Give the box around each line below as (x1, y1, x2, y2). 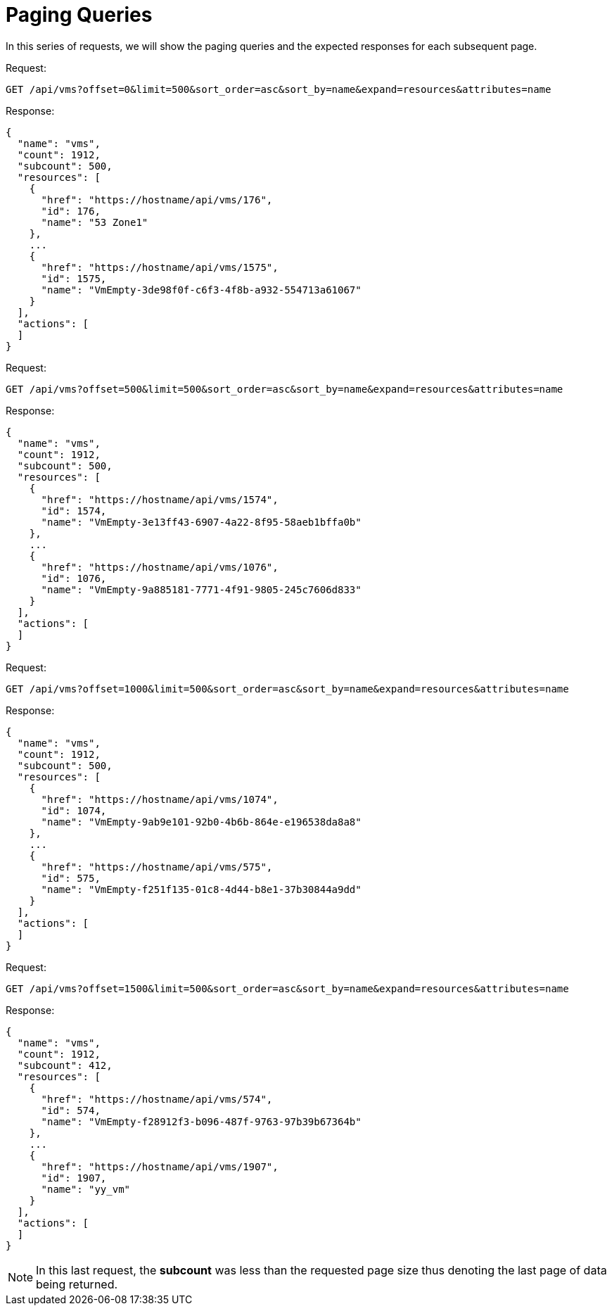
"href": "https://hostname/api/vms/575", (41, 861, 273, 873)
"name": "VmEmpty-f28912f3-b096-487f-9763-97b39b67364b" (41, 1115, 362, 1127)
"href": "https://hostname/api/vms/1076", (41, 561, 279, 573)
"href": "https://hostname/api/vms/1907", (41, 1160, 279, 1172)
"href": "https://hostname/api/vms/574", (41, 1093, 273, 1105)
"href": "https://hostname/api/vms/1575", (41, 261, 279, 273)
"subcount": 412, (17, 1059, 113, 1071)
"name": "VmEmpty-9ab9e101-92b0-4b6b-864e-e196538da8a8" (41, 816, 362, 828)
